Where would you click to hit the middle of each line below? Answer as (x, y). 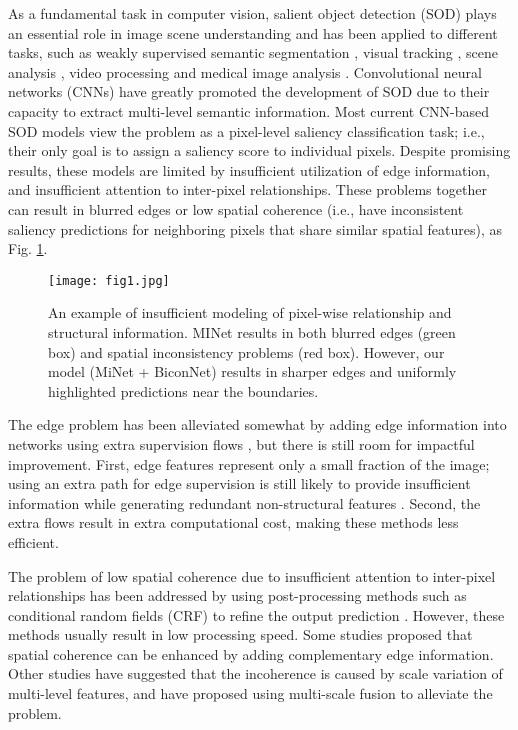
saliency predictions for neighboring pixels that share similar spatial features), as (255, 228)
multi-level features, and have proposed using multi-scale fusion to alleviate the (250, 693)
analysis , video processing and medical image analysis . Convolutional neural (245, 71)
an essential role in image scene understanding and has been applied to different (253, 32)
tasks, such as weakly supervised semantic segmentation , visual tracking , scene (253, 52)
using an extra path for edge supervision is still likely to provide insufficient (239, 483)
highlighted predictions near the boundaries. (183, 390)
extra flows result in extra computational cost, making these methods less (233, 522)
